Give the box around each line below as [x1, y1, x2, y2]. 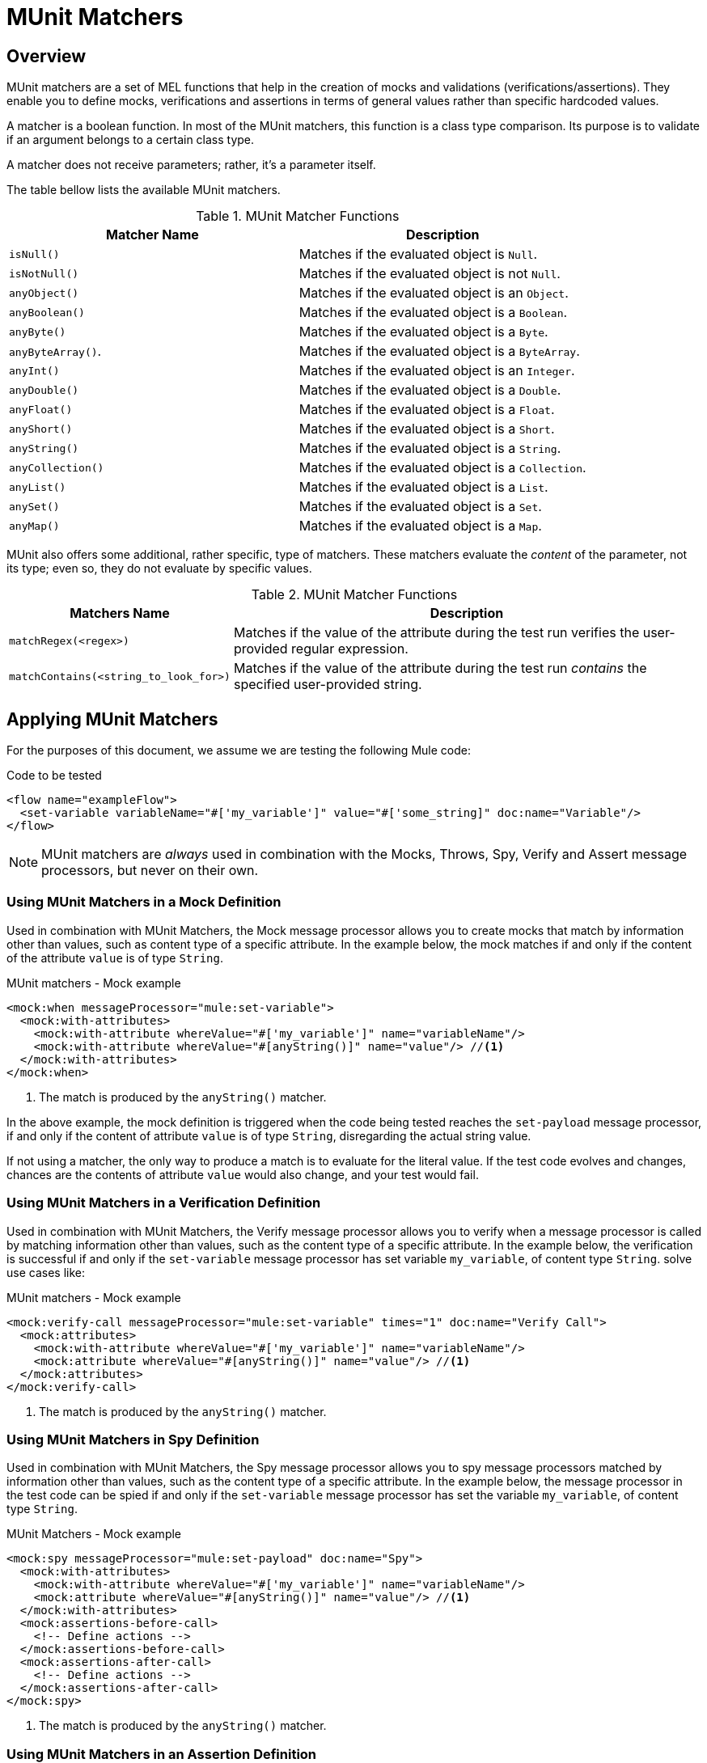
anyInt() [9, 364, 60, 377]
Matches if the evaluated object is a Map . [298, 518, 542, 535]
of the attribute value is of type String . [6, 950, 224, 965]
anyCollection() [9, 461, 104, 474]
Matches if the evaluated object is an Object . [298, 285, 569, 302]
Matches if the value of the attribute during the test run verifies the [233, 624, 640, 641]
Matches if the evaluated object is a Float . [298, 401, 555, 418]
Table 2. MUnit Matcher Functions [251, 586, 458, 603]
